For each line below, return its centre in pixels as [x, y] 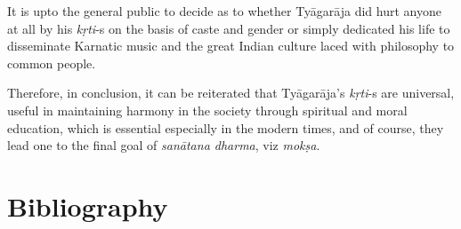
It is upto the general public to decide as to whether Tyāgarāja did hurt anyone [224, 11]
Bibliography [88, 205]
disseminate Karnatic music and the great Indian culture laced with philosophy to [231, 46]
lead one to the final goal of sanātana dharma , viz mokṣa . [164, 145]
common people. [52, 63]
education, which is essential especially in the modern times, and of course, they [226, 127]
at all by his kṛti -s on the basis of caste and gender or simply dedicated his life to [229, 28]
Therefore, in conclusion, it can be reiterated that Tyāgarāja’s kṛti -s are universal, [231, 93]
